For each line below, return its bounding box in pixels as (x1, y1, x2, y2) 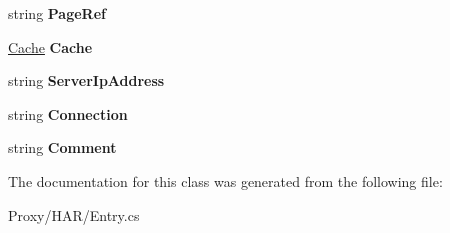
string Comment (8, 137, 117, 158)
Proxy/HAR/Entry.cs (8, 204, 140, 225)
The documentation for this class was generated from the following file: (8, 170, 443, 191)
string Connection (8, 103, 128, 124)
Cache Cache (8, 36, 93, 57)
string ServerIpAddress (8, 70, 165, 91)
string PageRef (8, 3, 106, 23)
